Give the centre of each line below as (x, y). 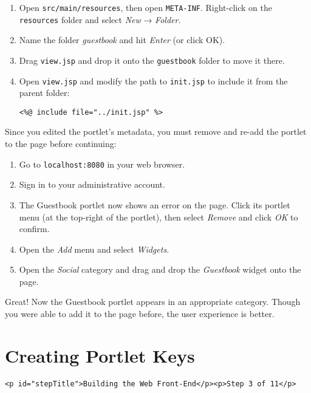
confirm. (34, 229)
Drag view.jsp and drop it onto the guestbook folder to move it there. (152, 60)
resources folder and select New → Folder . (100, 19)
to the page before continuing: (61, 144)
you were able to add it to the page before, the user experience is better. (140, 314)
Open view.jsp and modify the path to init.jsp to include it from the (153, 80)
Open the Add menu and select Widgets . (94, 249)
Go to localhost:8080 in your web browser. (102, 164)
